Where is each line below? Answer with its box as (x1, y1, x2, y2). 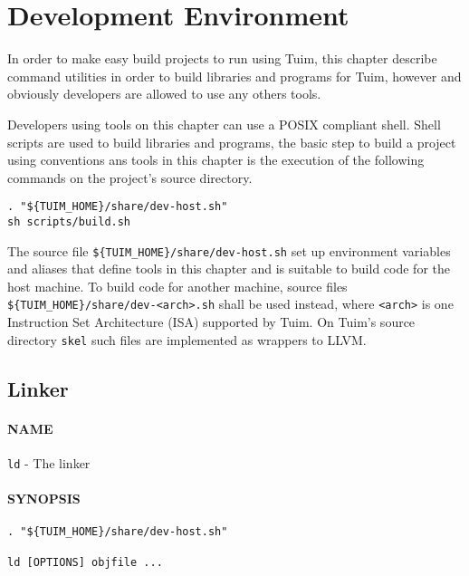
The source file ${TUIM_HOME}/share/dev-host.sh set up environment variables (7, 241, 451, 260)
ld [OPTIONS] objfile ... (7, 555, 163, 569)
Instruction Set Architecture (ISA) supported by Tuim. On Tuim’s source (7, 312, 416, 331)
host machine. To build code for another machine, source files (7, 276, 348, 295)
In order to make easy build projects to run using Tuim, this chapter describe (7, 49, 437, 68)
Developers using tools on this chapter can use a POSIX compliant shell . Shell (7, 114, 441, 133)
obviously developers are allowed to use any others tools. (7, 84, 321, 103)
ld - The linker (7, 453, 91, 472)
